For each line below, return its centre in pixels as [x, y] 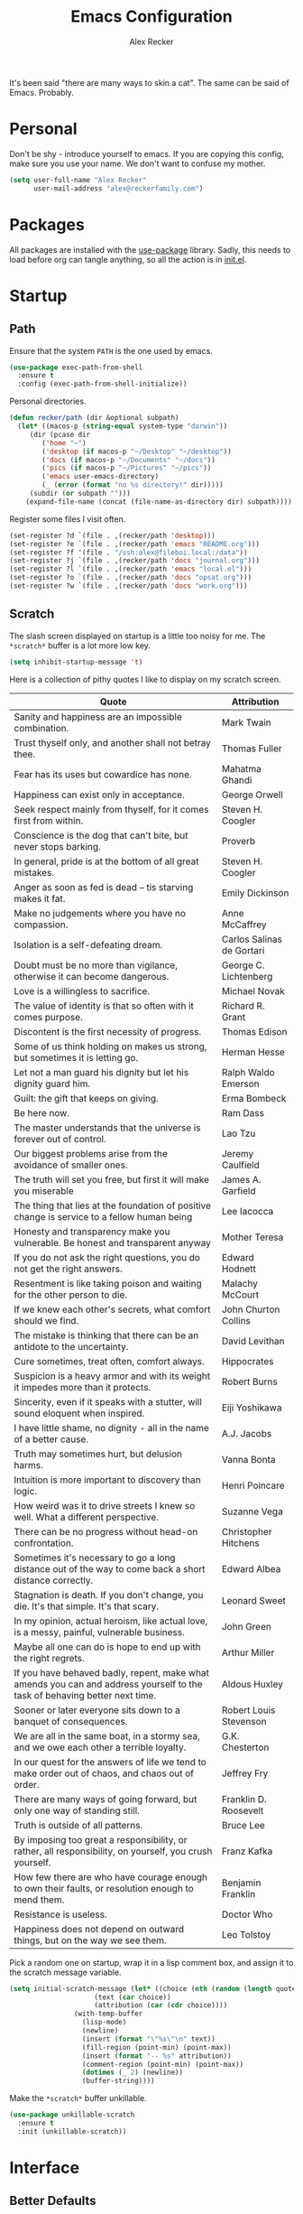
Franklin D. [244, 1799]
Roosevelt [243, 1810]
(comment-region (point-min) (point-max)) [163, 2064]
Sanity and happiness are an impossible [98, 717]
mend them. [39, 1900]
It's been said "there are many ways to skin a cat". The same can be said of [150, 82]
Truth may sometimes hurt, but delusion [98, 1454]
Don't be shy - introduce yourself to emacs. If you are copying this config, [147, 153]
